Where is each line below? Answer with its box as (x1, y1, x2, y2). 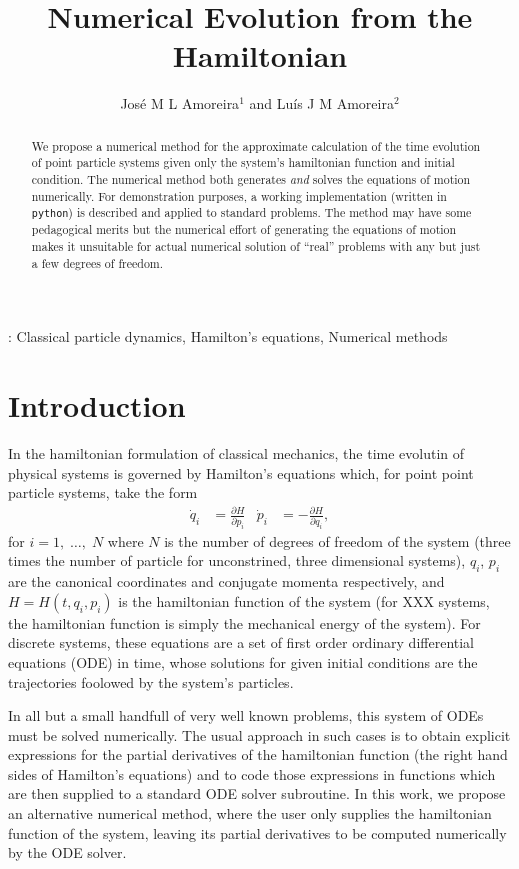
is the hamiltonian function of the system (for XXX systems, (118, 590, 490, 611)
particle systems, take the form (8, 482, 198, 503)
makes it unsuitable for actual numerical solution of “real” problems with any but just (31, 238, 481, 255)
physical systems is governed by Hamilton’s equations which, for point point (8, 462, 474, 483)
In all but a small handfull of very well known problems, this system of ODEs (8, 705, 484, 726)
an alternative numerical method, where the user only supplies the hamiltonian (8, 803, 492, 824)
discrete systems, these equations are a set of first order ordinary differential (8, 632, 475, 653)
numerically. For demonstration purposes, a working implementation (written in (31, 187, 447, 204)
